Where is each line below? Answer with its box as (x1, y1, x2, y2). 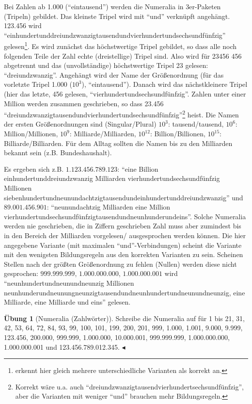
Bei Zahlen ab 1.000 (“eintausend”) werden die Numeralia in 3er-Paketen (4, 1, 221, 11)
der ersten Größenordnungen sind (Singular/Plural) (4, 119, 157, 129)
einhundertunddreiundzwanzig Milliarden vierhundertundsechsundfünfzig (4, 173, 220, 183)
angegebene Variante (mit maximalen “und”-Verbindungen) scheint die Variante (4, 240, 242, 250)
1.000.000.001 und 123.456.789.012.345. (4, 341, 120, 352)
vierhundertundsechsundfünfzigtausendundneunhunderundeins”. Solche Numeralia (4, 211, 246, 221)
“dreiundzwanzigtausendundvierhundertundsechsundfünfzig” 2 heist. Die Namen (4, 108, 239, 119)
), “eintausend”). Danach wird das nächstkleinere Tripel (81, 79, 248, 89)
